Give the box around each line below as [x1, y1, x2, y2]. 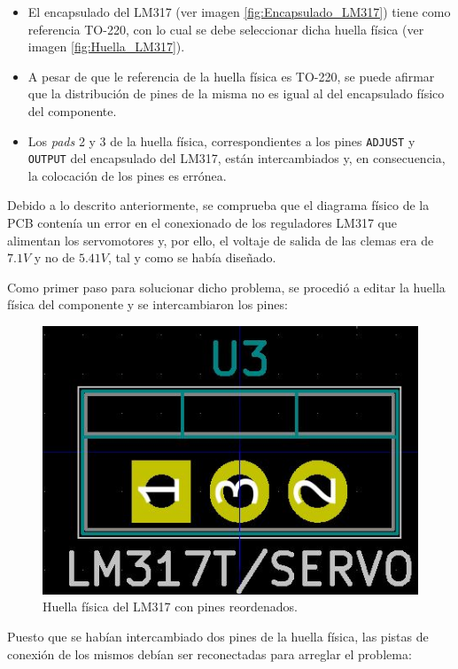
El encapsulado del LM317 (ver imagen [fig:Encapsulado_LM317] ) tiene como [27, 3, 451, 20]
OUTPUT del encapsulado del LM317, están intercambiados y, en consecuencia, [27, 149, 446, 167]
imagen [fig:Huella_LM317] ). [27, 37, 185, 56]
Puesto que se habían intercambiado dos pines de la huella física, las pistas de [7, 626, 429, 645]
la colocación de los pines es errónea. [27, 166, 227, 184]
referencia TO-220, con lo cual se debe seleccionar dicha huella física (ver [27, 19, 424, 38]
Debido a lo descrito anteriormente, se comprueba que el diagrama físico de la [7, 196, 430, 214]
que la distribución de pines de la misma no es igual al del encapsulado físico [27, 84, 445, 103]
